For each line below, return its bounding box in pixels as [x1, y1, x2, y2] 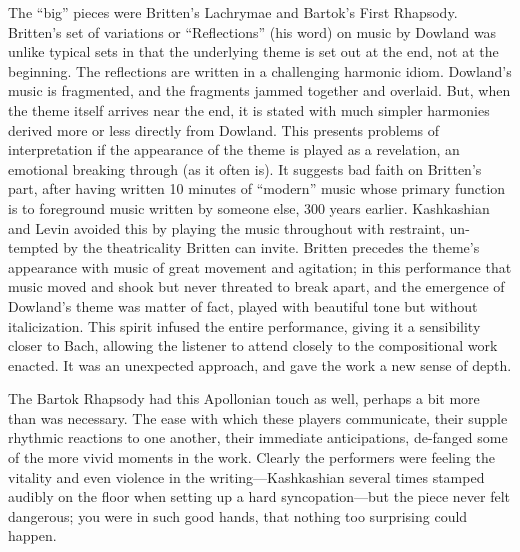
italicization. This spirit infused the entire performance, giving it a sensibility [8, 315, 481, 336]
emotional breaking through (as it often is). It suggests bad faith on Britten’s [8, 158, 482, 179]
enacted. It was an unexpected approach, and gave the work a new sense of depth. [8, 354, 512, 375]
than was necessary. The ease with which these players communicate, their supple [8, 407, 508, 428]
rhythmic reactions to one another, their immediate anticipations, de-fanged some [8, 427, 508, 448]
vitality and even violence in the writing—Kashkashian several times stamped [8, 466, 485, 487]
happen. [8, 525, 57, 546]
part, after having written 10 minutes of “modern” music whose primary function [8, 178, 506, 199]
